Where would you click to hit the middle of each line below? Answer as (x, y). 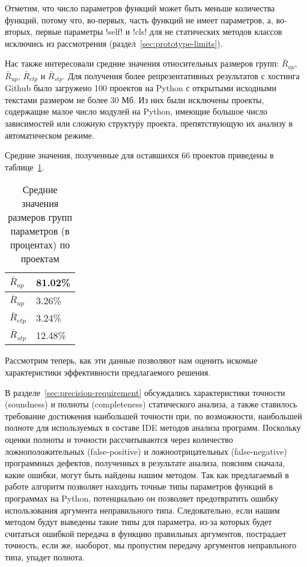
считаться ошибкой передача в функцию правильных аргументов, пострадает (146, 533)
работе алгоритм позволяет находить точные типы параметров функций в (139, 486)
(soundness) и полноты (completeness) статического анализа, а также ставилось (151, 404)
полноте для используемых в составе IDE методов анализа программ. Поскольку (153, 427)
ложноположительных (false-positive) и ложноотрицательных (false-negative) (146, 451)
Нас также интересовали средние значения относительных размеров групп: (142, 63)
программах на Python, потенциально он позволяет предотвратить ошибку (142, 498)
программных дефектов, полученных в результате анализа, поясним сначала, (145, 463)
